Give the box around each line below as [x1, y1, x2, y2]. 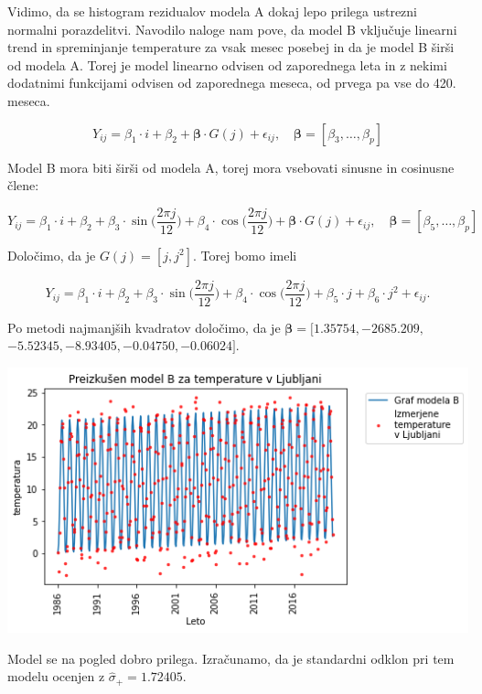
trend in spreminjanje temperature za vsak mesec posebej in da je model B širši [7, 37, 455, 57]
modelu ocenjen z [7, 667, 105, 686]
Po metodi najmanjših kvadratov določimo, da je [7, 317, 281, 336]
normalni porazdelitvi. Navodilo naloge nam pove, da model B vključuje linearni [7, 19, 457, 38]
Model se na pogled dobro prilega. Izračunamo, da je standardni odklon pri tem [7, 648, 455, 667]
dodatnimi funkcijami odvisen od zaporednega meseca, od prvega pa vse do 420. [7, 73, 456, 92]
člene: [7, 176, 39, 195]
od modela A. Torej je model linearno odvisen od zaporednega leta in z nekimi [7, 55, 447, 74]
